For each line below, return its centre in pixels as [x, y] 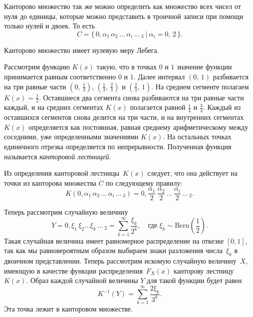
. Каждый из [222, 107]
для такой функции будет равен [194, 280]
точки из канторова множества [50, 182]
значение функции [204, 67]
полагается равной [158, 107]
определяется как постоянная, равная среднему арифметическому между [138, 127]
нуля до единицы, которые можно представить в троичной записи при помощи [124, 16]
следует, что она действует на [193, 173]
